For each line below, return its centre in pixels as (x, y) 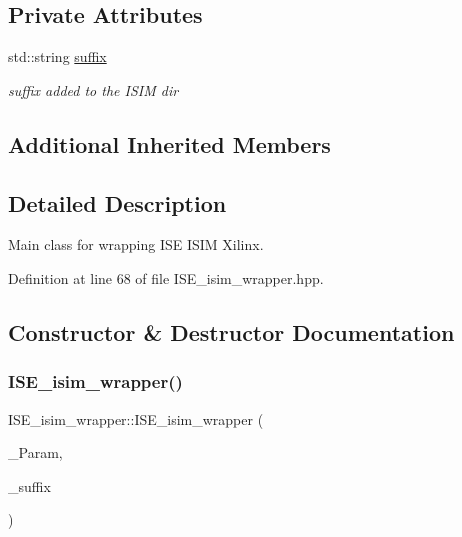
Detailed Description (117, 202)
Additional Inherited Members (169, 143)
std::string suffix (57, 56)
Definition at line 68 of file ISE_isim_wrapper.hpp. (166, 277)
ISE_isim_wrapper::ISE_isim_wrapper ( (136, 418)
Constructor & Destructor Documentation (231, 331)
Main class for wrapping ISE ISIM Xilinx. (136, 244)
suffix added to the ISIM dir (93, 89)
